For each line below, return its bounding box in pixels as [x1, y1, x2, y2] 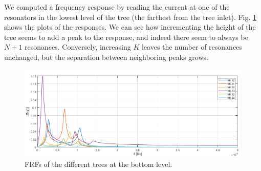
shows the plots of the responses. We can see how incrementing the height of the [4, 22, 256, 32]
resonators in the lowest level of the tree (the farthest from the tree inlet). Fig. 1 [4, 11, 257, 22]
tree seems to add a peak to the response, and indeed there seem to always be [4, 31, 248, 42]
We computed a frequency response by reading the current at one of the [4, 2, 230, 12]
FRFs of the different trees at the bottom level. [25, 158, 172, 169]
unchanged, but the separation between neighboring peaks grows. [4, 51, 208, 62]
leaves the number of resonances [141, 41, 242, 52]
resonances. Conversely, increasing [25, 41, 131, 52]
